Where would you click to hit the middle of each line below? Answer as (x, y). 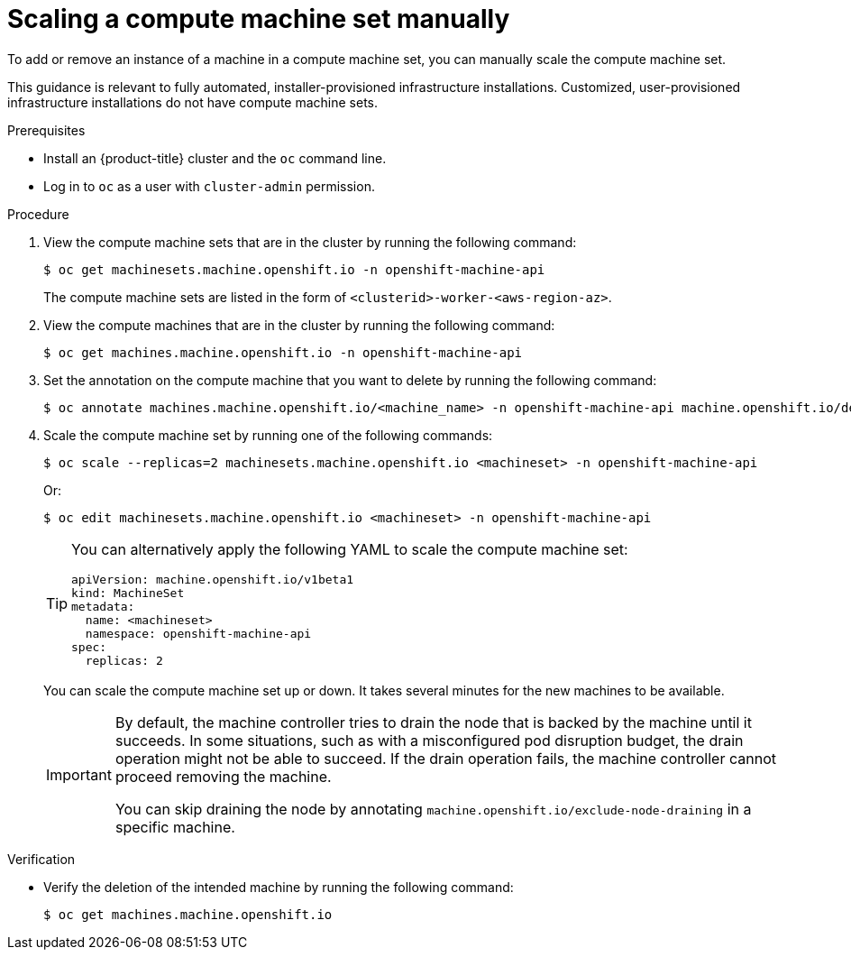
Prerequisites (46, 130)
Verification (41, 859)
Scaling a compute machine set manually (259, 19)
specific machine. (175, 827)
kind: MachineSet (128, 593)
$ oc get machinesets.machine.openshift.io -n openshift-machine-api (294, 269)
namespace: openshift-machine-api (198, 633)
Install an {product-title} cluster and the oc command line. (215, 158)
